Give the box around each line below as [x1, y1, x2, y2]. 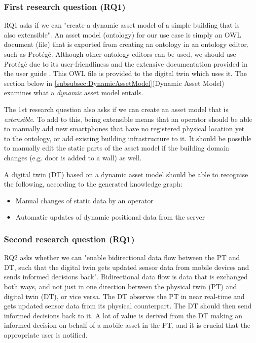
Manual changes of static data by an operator [15, 195, 153, 205]
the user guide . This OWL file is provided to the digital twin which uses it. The [4, 68, 247, 78]
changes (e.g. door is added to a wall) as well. [4, 152, 142, 162]
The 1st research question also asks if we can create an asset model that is [4, 104, 228, 114]
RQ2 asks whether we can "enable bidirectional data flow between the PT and [4, 252, 240, 263]
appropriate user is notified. [4, 329, 88, 340]
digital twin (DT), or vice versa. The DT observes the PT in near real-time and [4, 291, 245, 301]
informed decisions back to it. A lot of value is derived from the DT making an [4, 310, 243, 320]
